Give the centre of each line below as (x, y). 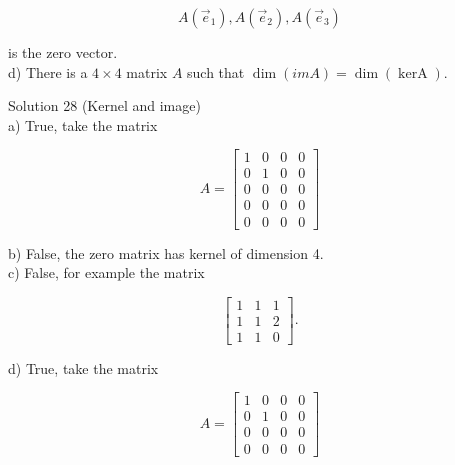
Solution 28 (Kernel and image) (104, 105)
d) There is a (48, 71)
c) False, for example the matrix (106, 272)
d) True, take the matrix (83, 367)
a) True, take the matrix (83, 124)
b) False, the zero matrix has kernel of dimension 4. (166, 252)
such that (216, 71)
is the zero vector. (63, 52)
